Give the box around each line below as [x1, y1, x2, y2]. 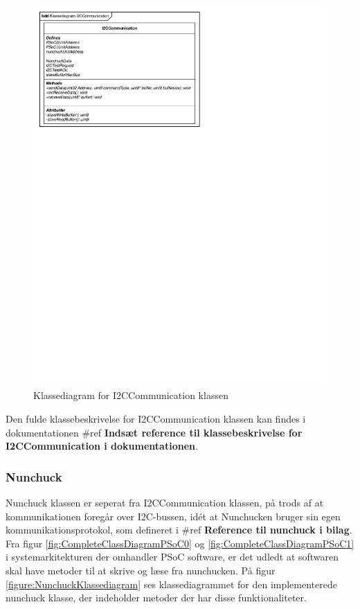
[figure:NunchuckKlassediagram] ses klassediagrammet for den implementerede [6, 576, 337, 591]
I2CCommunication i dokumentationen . [6, 439, 198, 453]
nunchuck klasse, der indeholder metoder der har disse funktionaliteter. [6, 590, 307, 605]
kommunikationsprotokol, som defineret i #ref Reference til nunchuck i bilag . [6, 522, 352, 537]
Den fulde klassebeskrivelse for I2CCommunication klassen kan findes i [6, 412, 306, 426]
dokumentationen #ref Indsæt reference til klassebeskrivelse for [6, 425, 303, 439]
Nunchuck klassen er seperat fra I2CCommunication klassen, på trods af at [6, 495, 324, 510]
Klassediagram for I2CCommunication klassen [33, 388, 228, 403]
